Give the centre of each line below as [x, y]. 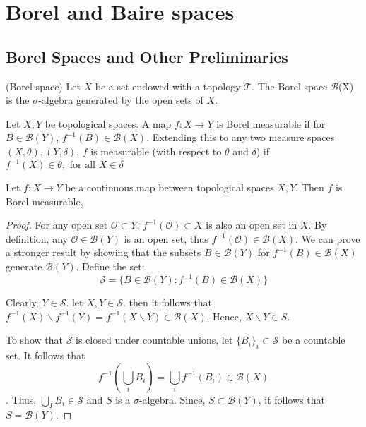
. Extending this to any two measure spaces [241, 137]
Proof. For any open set [57, 225]
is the [18, 100]
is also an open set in [252, 225]
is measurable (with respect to [156, 151]
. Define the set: [110, 266]
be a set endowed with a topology [168, 86]
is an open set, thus [166, 238]
